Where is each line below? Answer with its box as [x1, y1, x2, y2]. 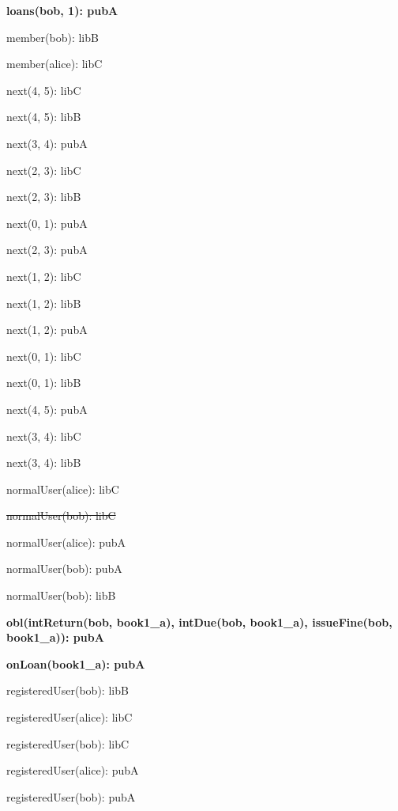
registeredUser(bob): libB [6, 682, 129, 699]
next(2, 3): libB [6, 188, 81, 205]
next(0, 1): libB [6, 374, 81, 391]
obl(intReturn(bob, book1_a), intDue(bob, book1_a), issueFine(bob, [6, 613, 392, 630]
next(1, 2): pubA [6, 321, 88, 338]
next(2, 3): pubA [6, 241, 88, 258]
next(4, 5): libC [6, 81, 81, 98]
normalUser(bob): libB [6, 587, 116, 604]
